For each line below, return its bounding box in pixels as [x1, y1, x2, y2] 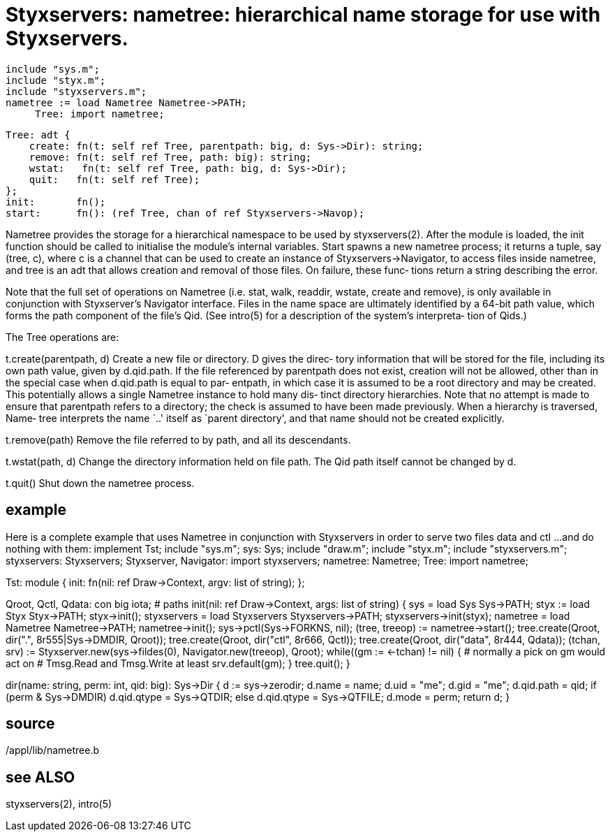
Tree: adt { [6, 129, 70, 140]
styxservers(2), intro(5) [6, 798, 112, 810]
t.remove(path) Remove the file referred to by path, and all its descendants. [6, 433, 351, 446]
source [6, 715, 55, 733]
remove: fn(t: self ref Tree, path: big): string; [29, 151, 312, 163]
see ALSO [6, 768, 75, 786]
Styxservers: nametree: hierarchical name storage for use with [6, 3, 601, 27]
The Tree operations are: [6, 330, 119, 343]
